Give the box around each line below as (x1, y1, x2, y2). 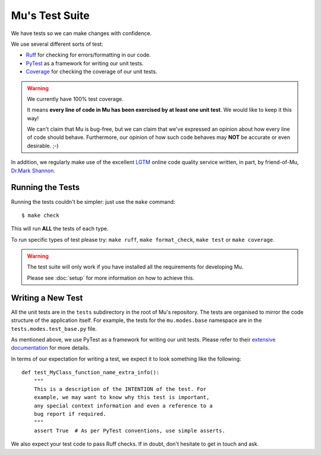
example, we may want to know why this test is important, (33, 394, 210, 401)
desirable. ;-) (27, 142, 59, 149)
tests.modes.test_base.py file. (11, 325, 97, 332)
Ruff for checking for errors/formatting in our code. (26, 51, 151, 59)
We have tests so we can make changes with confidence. (11, 30, 152, 37)
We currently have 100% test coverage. (27, 95, 124, 102)
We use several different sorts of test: (11, 40, 103, 48)
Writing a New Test (11, 293, 83, 303)
